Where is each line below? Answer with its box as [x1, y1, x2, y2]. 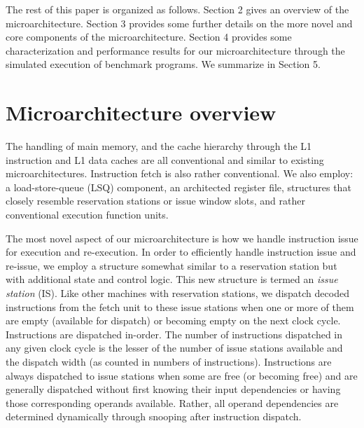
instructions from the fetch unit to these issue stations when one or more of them [6, 299, 354, 314]
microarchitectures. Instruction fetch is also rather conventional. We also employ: [6, 166, 353, 181]
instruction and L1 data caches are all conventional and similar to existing [6, 152, 324, 167]
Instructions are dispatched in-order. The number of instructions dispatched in [6, 326, 343, 341]
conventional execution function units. [6, 207, 169, 222]
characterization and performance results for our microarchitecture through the [6, 43, 345, 57]
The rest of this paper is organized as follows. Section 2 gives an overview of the [6, 2, 349, 16]
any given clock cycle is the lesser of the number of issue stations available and [6, 340, 343, 355]
